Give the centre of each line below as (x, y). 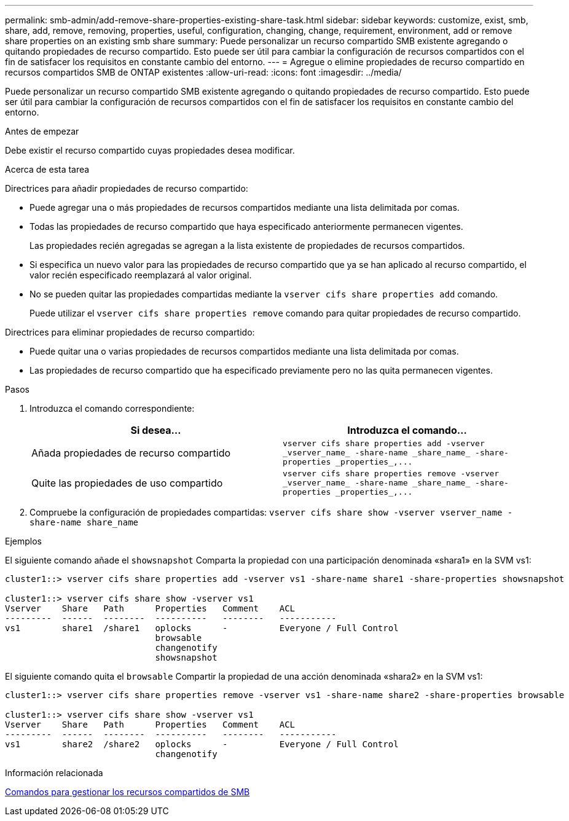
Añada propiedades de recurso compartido (131, 453)
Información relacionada (54, 773)
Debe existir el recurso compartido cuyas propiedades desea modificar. (150, 150)
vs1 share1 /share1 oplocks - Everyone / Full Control (202, 628)
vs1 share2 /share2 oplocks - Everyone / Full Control (202, 744)
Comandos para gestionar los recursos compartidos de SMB (128, 792)
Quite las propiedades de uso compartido (127, 483)
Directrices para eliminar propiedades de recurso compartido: (130, 332)
